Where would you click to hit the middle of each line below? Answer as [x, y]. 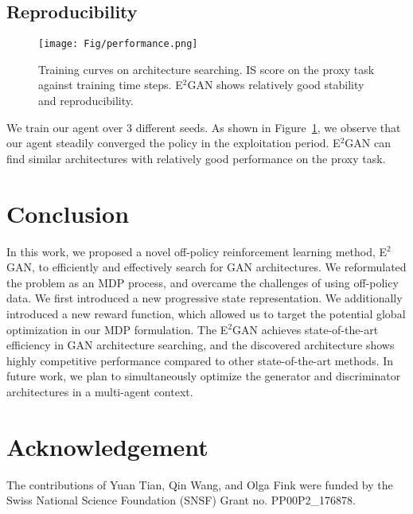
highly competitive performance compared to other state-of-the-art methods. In [200, 360]
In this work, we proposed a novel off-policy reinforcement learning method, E [197, 251]
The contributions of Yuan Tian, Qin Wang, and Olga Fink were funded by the [200, 484]
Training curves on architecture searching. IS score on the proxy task [206, 69]
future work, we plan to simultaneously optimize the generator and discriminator [204, 376]
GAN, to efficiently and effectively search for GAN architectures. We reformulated [206, 267]
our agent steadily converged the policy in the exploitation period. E [173, 143]
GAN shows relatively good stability [276, 85]
